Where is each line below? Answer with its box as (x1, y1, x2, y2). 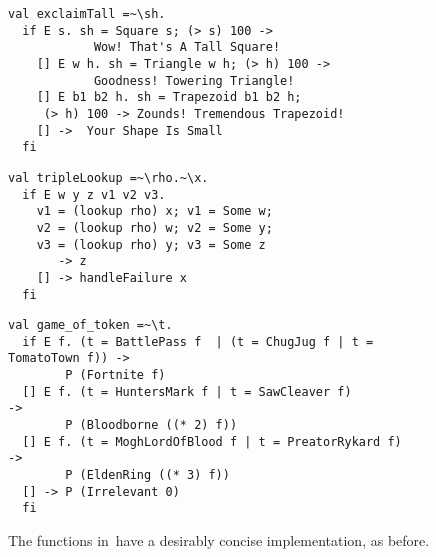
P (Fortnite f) (65, 368, 166, 383)
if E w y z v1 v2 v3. (22, 187, 166, 202)
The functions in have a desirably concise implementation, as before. (8, 530, 430, 551)
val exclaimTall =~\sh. (8, 7, 166, 21)
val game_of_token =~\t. (8, 318, 173, 333)
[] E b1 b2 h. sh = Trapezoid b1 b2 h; (36, 90, 302, 105)
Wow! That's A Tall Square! (93, 40, 281, 55)
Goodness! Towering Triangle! (93, 73, 295, 88)
